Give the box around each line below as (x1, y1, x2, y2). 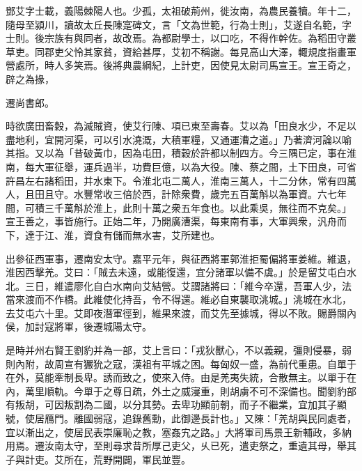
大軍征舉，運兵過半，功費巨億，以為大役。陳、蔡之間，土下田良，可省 (34, 159, 356, 173)
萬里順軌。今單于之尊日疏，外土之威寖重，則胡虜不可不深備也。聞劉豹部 (24, 383, 356, 398)
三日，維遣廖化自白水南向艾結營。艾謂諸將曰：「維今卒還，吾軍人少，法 (24, 278, 352, 293)
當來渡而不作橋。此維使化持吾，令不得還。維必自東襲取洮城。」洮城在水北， (6, 292, 352, 307)
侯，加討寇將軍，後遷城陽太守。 (6, 319, 152, 334)
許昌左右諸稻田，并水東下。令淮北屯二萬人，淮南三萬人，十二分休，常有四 (6, 173, 347, 187)
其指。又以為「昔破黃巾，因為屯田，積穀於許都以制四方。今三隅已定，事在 (6, 146, 347, 160)
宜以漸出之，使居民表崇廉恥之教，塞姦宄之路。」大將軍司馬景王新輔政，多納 (6, 424, 352, 439)
